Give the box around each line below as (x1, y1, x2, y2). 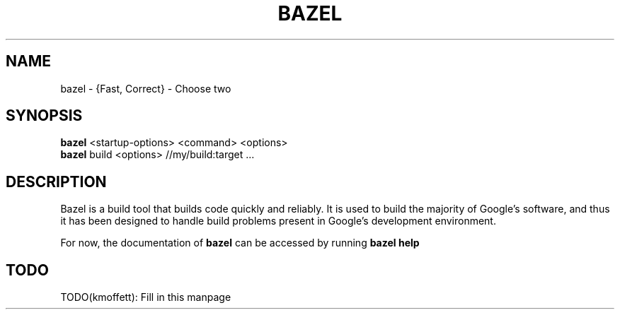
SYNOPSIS (6, 107, 83, 125)
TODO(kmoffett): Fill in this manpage (60, 291, 231, 304)
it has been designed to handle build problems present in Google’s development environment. (60, 215, 496, 227)
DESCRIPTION (6, 172, 107, 191)
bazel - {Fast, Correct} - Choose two (60, 82, 231, 95)
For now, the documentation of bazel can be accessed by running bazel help (60, 237, 420, 249)
